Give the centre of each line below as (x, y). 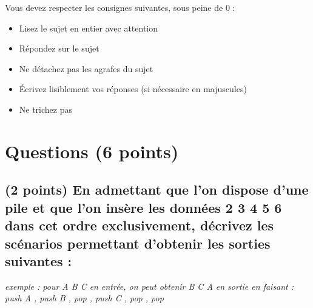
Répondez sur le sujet (59, 48)
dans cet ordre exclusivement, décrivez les (140, 225)
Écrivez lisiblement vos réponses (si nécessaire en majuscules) (133, 89)
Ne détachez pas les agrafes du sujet (86, 68)
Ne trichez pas (46, 109)
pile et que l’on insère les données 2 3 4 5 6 (143, 207)
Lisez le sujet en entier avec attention (89, 28)
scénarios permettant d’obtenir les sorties (138, 243)
